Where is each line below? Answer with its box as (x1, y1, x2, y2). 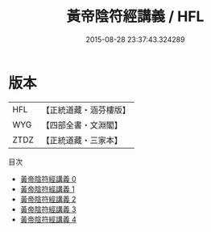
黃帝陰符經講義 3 (19, 204, 77, 214)
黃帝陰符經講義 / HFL (66, 7, 205, 26)
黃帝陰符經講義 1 (19, 183, 75, 194)
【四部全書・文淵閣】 (41, 119, 123, 130)
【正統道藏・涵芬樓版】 (41, 104, 131, 116)
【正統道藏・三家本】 (41, 134, 123, 146)
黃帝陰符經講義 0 (19, 174, 77, 183)
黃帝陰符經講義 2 (19, 194, 77, 204)
